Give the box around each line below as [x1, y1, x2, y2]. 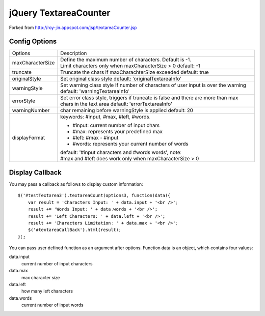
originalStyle [12, 75, 41, 82]
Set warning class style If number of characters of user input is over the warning [60, 82, 246, 88]
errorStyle [12, 97, 35, 104]
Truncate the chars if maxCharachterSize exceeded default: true [60, 69, 209, 76]
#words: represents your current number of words [72, 141, 188, 147]
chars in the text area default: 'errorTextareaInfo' [60, 101, 173, 108]
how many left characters [21, 288, 73, 294]
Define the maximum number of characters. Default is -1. [60, 57, 191, 63]
